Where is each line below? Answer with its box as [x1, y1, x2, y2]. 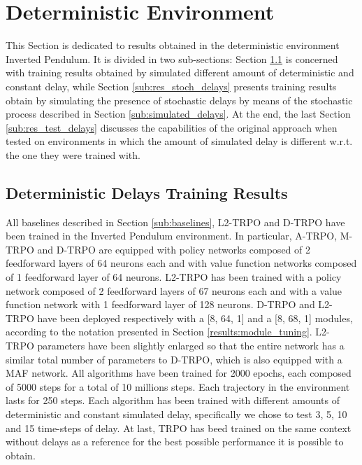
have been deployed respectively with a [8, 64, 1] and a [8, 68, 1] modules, [37, 310, 353, 325]
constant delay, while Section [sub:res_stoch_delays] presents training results [6, 78, 337, 93]
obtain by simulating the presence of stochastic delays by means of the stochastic [6, 92, 353, 107]
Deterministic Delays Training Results [6, 181, 288, 203]
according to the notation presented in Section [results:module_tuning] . [6, 324, 312, 339]
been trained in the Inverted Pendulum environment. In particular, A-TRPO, [6, 228, 338, 243]
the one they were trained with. [6, 147, 140, 162]
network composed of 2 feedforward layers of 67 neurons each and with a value [6, 283, 342, 298]
